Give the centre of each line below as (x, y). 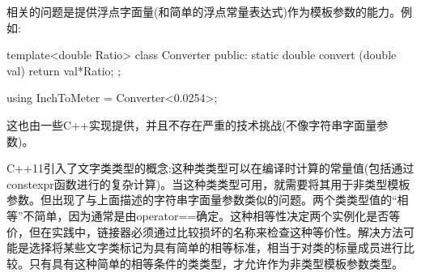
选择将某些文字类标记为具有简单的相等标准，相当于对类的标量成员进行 (216, 247)
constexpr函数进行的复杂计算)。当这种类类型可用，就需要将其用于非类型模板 (208, 183)
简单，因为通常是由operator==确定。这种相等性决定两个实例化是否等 (217, 215)
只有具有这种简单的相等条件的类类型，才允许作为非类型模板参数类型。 (216, 263)
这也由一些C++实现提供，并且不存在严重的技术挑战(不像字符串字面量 (192, 124)
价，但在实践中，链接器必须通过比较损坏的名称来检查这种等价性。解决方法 (205, 231)
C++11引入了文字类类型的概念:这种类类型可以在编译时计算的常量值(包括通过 (210, 168)
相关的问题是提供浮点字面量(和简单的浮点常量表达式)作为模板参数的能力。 (204, 11)
